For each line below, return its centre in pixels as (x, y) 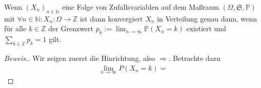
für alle (15, 28)
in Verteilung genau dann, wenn (207, 18)
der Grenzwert (71, 28)
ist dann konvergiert (111, 18)
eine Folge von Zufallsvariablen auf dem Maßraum (140, 7)
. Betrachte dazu (194, 58)
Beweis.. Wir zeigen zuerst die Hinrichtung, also (80, 58)
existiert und (206, 28)
